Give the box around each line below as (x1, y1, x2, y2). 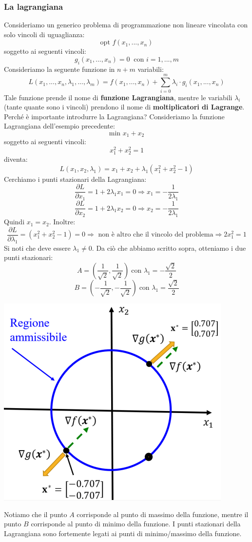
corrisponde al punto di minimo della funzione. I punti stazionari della (31, 519, 241, 529)
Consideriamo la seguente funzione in (4, 64, 115, 74)
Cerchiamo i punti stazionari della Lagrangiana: (4, 173, 147, 184)
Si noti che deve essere (4, 242, 71, 253)
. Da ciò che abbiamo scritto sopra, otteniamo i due (92, 242, 246, 253)
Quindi (4, 217, 25, 227)
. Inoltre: (49, 217, 76, 227)
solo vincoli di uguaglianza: (4, 29, 85, 39)
